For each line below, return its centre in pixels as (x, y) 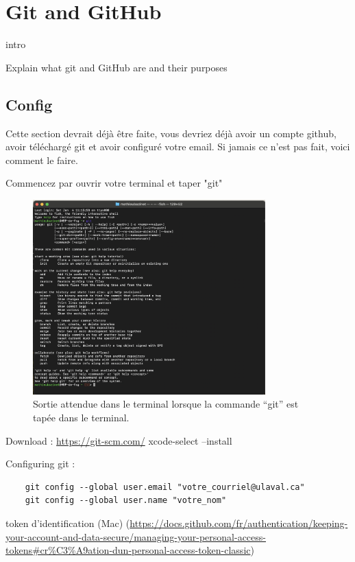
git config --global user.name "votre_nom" (126, 501)
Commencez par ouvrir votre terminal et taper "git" (114, 183)
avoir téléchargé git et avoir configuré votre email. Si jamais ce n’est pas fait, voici (178, 147)
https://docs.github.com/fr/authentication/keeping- (239, 523)
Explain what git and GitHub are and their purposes (117, 67)
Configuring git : (40, 464)
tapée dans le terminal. (81, 417)
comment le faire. (42, 160)
